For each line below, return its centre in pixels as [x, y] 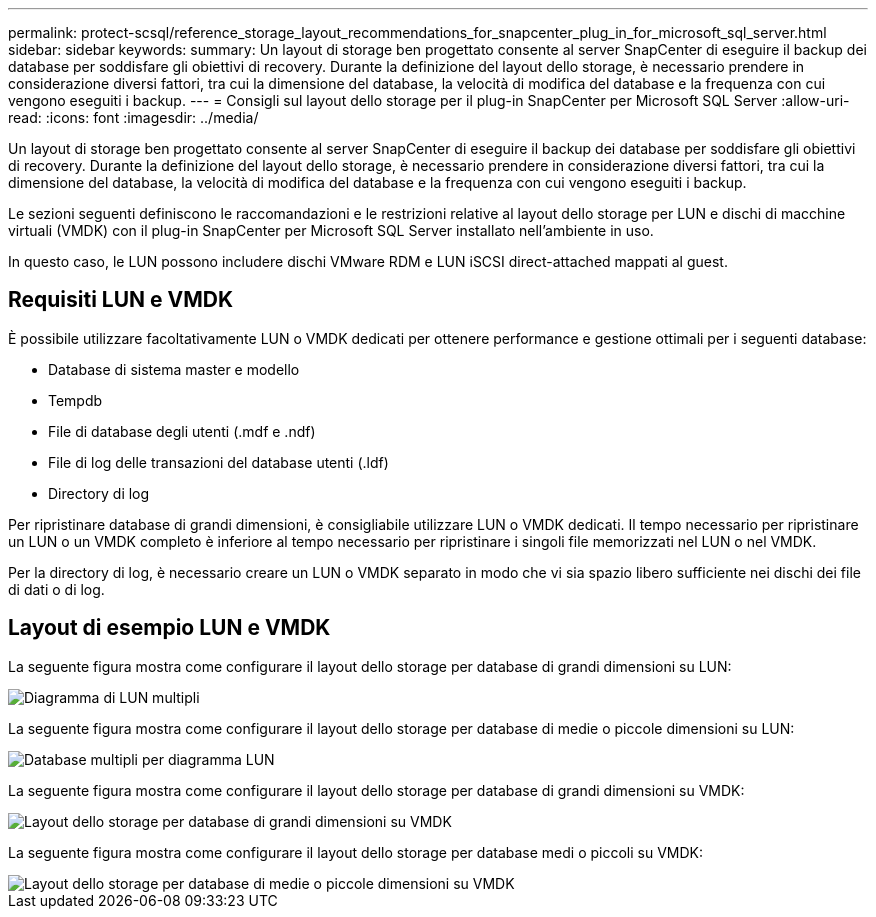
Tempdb [75, 400]
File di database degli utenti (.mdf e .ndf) [182, 431]
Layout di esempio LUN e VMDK [169, 628]
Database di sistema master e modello [174, 369]
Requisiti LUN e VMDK [121, 300]
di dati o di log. [56, 589]
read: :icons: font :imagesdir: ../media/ [133, 117]
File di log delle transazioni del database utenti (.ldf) [218, 462]
